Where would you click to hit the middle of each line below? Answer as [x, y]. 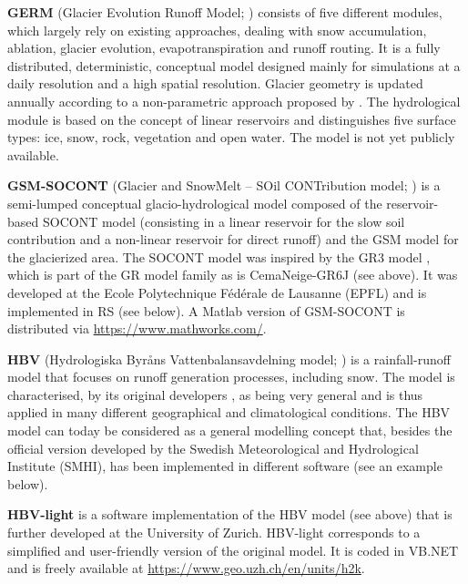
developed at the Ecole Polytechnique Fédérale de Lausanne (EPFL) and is [217, 292]
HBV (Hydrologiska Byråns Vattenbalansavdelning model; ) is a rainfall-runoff [229, 359]
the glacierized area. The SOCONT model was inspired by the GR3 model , [219, 256]
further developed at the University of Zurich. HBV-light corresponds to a [214, 533]
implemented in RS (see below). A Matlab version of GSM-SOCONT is [206, 310]
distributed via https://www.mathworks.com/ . [137, 328]
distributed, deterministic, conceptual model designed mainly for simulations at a [234, 65]
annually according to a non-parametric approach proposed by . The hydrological [234, 101]
